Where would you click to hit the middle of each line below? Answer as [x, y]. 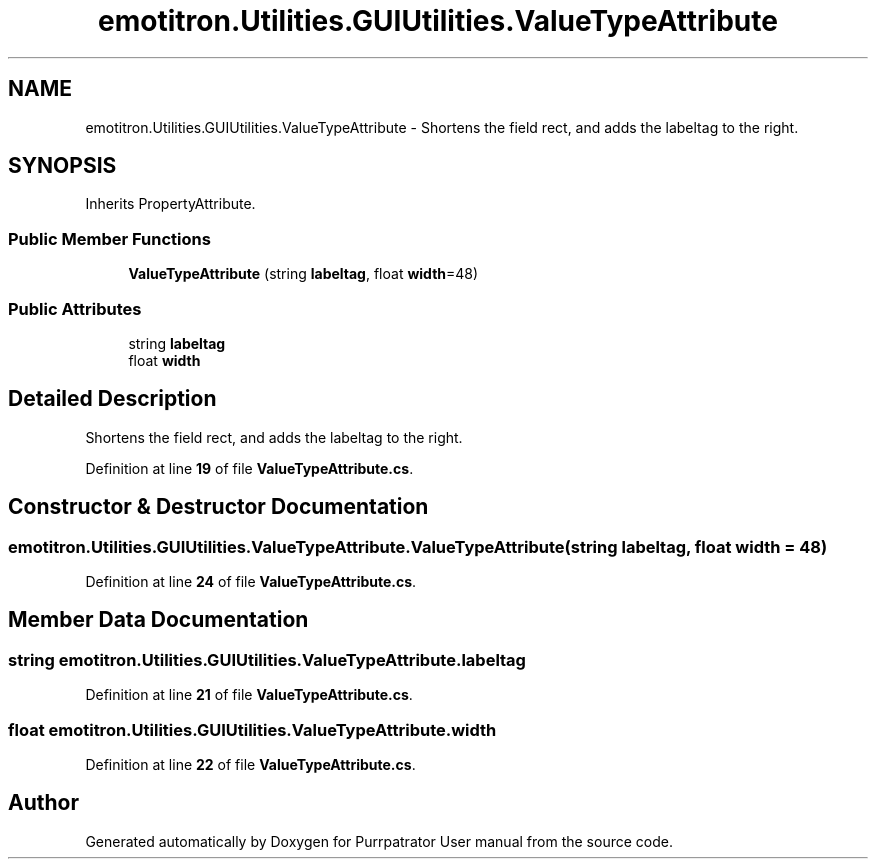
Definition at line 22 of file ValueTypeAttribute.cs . [250, 764]
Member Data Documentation [158, 620]
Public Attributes [75, 308]
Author [43, 803]
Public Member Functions [109, 238]
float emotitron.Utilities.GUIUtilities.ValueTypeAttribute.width [252, 729]
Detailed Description [112, 399]
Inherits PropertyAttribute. [170, 204]
